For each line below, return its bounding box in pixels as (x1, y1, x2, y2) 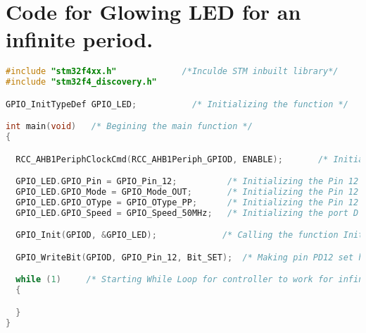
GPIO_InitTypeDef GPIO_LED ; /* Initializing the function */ (6, 99, 348, 109)
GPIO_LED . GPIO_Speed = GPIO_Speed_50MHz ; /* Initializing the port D (15, 207, 359, 218)
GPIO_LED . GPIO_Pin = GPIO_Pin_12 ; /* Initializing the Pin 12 (15, 176, 359, 187)
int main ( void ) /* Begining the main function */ (6, 121, 253, 132)
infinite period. (6, 25, 153, 54)
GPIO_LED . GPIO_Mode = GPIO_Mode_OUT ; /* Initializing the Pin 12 (15, 187, 359, 198)
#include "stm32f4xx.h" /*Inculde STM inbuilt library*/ (6, 66, 339, 77)
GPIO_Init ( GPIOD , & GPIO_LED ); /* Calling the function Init (15, 230, 364, 241)
